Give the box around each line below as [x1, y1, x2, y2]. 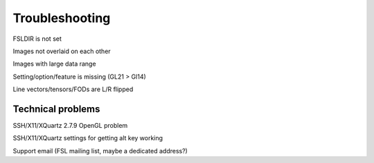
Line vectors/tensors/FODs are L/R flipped [12, 85, 134, 93]
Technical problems [12, 103, 100, 115]
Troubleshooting [12, 10, 111, 26]
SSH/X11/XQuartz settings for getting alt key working [12, 134, 163, 142]
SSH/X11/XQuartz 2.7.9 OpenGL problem [12, 122, 128, 130]
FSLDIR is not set [12, 35, 62, 43]
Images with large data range [12, 59, 96, 68]
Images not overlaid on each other [12, 47, 111, 55]
